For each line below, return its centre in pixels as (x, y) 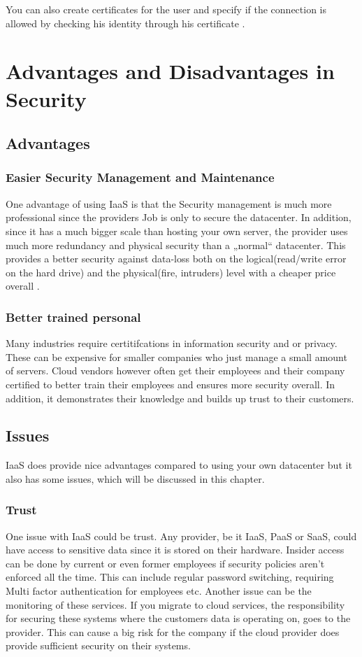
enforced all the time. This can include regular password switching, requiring (170, 577)
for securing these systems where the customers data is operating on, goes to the (178, 618)
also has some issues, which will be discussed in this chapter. (135, 478)
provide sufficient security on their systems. (98, 645)
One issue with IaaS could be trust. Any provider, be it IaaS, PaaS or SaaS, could (181, 536)
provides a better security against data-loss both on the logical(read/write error (176, 259)
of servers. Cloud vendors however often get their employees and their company (175, 370)
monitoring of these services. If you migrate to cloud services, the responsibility (175, 604)
